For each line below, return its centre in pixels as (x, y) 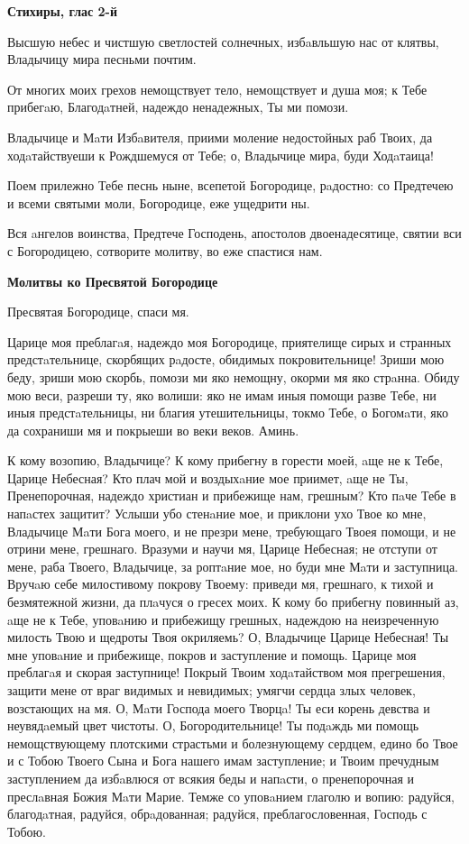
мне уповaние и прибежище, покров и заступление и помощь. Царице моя (212, 654)
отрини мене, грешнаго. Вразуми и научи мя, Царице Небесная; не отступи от (222, 549)
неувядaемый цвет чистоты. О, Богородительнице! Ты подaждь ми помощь (213, 725)
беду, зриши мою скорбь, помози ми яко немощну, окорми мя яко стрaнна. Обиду (234, 376)
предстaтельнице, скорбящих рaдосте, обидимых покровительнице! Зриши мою (226, 359)
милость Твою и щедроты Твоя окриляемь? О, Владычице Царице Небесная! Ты (228, 637)
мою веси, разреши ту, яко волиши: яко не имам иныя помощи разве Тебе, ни (222, 394)
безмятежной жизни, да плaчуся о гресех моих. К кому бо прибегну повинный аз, (233, 602)
